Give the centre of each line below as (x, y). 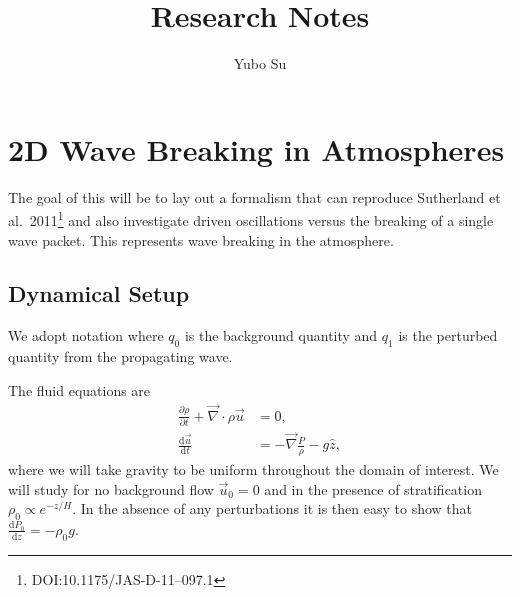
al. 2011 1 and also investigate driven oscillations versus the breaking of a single (251, 218)
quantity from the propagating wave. (120, 356)
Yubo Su (260, 63)
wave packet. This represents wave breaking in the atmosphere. (201, 239)
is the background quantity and (281, 335)
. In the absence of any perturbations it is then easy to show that (272, 508)
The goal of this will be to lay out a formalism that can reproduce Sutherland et (254, 196)
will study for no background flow (111, 488)
